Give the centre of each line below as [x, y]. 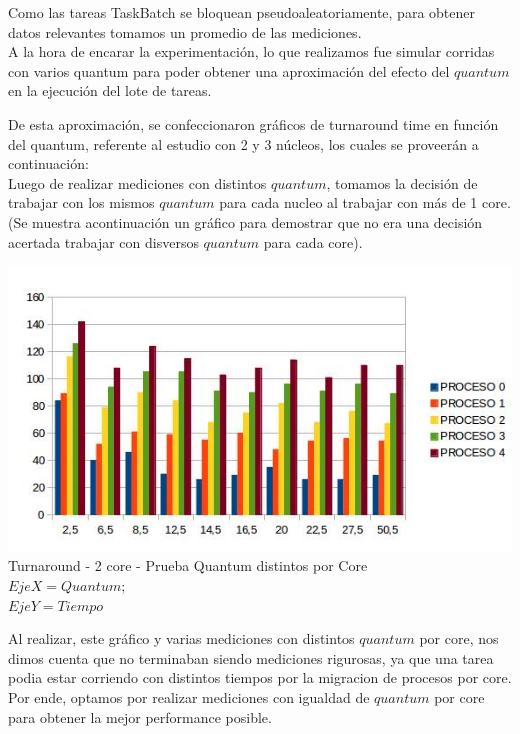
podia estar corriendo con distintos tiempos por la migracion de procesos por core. [260, 677]
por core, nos [459, 638]
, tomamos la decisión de [402, 182]
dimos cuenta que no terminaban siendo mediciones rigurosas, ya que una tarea [251, 657]
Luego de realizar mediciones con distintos [137, 182]
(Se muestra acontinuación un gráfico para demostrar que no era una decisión [245, 221]
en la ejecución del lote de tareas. [110, 90]
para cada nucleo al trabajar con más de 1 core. [365, 202]
